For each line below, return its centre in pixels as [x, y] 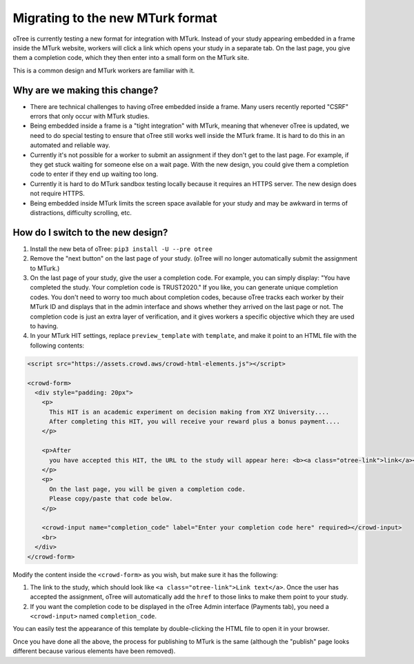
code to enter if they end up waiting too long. [94, 174]
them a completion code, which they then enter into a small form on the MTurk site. [131, 58]
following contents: [57, 345]
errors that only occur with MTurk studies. [90, 117]
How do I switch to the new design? [90, 232]
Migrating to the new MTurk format [115, 18]
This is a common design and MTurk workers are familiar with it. [104, 70]
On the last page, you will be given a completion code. [148, 489]
